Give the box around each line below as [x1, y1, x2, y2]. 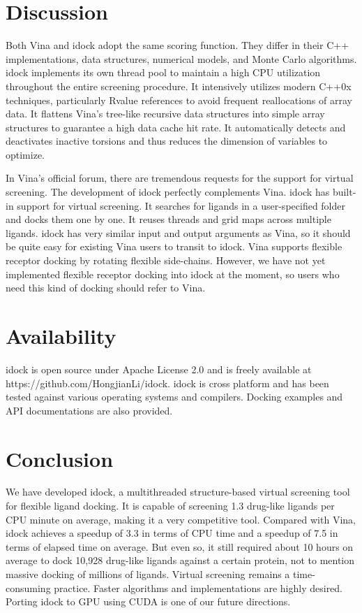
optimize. [6, 147, 45, 161]
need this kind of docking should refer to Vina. [6, 280, 206, 295]
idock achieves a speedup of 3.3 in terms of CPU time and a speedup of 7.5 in [6, 526, 338, 540]
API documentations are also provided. [6, 403, 173, 417]
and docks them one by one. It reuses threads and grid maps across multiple [6, 212, 331, 226]
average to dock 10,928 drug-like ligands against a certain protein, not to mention [6, 553, 355, 568]
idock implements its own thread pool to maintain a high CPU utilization [6, 65, 321, 80]
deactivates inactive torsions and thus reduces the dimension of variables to [6, 134, 328, 148]
